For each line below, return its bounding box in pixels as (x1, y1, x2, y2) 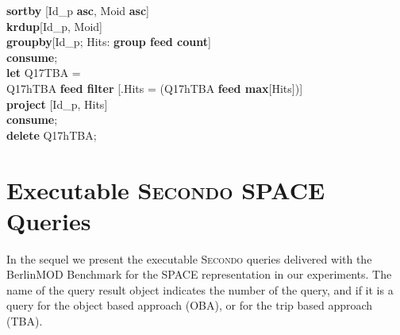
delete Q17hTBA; (6, 126, 97, 143)
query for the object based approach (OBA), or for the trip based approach (6, 297, 373, 314)
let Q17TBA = (6, 64, 81, 81)
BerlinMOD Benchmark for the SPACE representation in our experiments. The (6, 266, 392, 283)
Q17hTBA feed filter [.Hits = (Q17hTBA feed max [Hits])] (6, 79, 303, 96)
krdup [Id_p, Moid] (6, 17, 102, 34)
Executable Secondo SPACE (6, 173, 325, 206)
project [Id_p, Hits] (6, 95, 108, 112)
